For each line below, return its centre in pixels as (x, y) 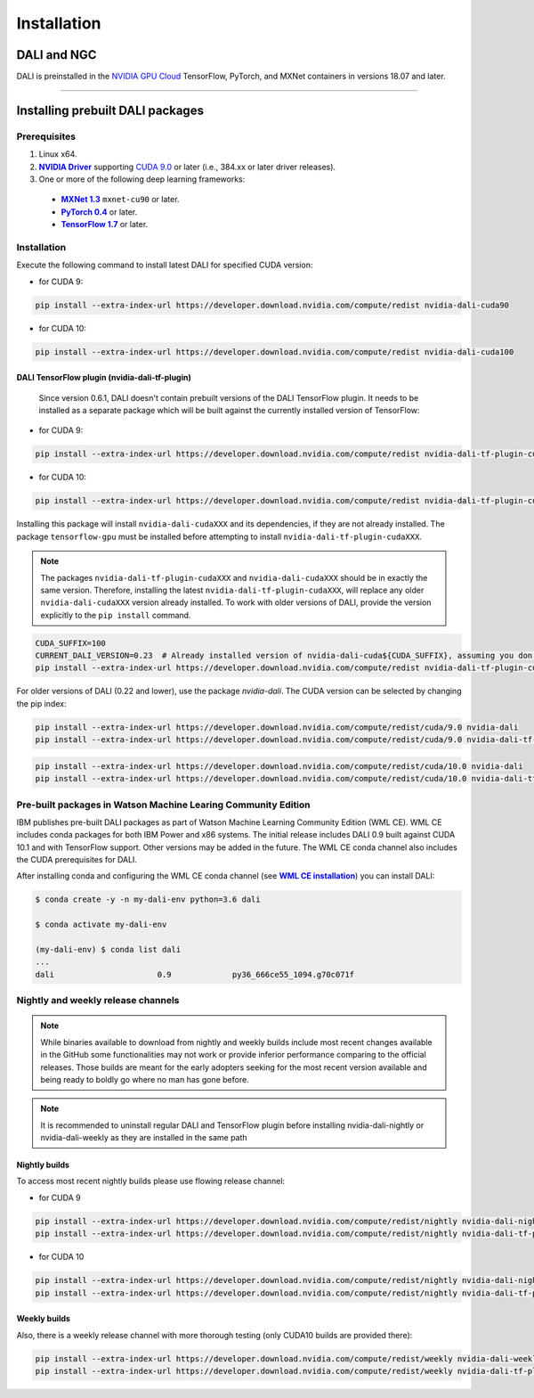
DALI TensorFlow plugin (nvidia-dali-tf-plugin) (104, 378)
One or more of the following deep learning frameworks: (142, 179)
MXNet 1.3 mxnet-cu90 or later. (120, 200)
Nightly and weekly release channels (98, 1001)
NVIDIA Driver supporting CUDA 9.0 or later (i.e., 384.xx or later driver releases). (187, 167)
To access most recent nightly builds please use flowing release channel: (150, 1181)
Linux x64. (58, 154)
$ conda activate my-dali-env (101, 925)
